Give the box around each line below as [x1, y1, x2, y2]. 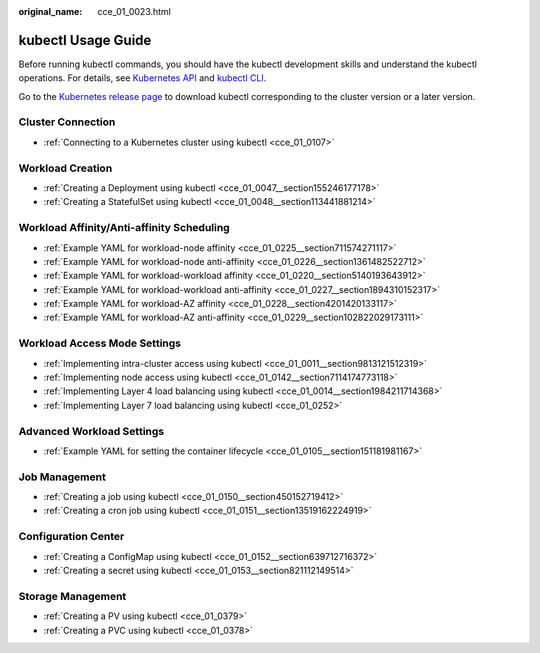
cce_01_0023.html [97, 6, 172, 17]
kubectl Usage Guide [18, 31, 152, 49]
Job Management [18, 470, 107, 484]
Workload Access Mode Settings [18, 336, 182, 350]
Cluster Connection [18, 115, 116, 129]
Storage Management [18, 589, 127, 603]
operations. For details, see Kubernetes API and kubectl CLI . [18, 72, 267, 84]
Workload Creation [18, 161, 113, 175]
